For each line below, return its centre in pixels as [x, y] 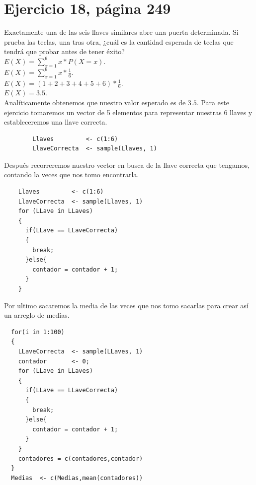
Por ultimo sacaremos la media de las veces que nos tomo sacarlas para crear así [126, 305]
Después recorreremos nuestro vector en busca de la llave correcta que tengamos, [127, 165]
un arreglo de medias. [37, 315]
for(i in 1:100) [38, 332]
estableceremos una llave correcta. [56, 122]
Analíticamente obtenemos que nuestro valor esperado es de [95, 102]
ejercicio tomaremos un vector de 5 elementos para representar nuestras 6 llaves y [128, 112]
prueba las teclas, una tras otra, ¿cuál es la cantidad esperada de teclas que [119, 41]
